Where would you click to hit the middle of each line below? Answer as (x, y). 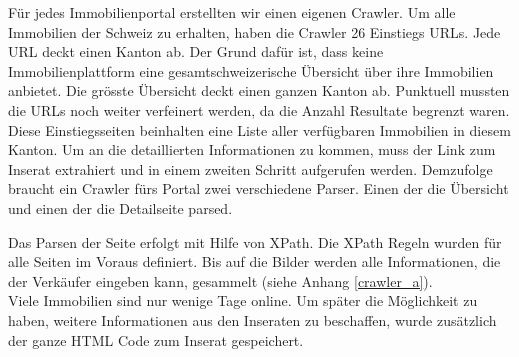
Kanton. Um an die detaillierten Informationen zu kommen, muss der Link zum (252, 149)
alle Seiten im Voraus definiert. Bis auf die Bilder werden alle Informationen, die (254, 261)
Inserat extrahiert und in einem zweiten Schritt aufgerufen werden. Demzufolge (250, 168)
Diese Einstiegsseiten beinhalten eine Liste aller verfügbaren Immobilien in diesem (259, 129)
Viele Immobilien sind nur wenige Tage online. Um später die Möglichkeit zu (243, 300)
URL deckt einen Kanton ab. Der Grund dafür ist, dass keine (196, 51)
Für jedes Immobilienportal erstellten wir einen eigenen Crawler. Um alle (232, 12)
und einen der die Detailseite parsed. (120, 207)
